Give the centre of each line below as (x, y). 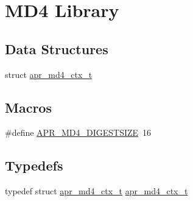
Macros (28, 107)
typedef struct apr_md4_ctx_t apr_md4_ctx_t (96, 191)
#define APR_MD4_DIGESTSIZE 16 (78, 132)
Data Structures (57, 48)
